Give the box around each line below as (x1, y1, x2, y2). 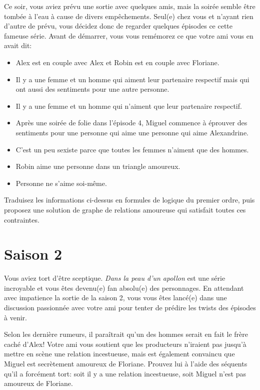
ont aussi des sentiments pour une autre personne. (15, 84, 169, 94)
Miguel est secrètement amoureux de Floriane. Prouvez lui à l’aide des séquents (4, 358, 247, 368)
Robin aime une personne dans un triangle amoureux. (15, 161, 180, 171)
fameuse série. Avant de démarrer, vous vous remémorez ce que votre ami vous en (4, 30, 253, 41)
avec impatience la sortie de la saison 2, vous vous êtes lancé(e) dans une (4, 292, 227, 303)
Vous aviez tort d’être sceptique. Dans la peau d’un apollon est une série (4, 273, 225, 283)
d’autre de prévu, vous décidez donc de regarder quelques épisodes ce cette (4, 21, 233, 31)
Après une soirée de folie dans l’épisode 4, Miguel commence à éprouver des (15, 117, 247, 128)
